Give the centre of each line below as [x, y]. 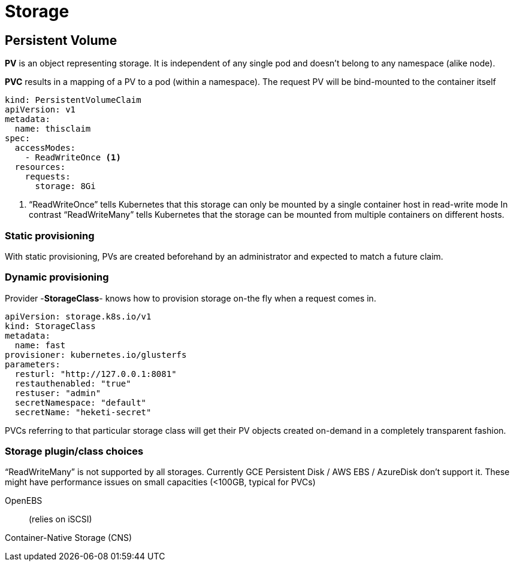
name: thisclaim [53, 129]
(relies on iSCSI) [61, 519]
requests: [48, 177]
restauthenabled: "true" [73, 383]
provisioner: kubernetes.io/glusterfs [96, 354]
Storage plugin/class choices [74, 451]
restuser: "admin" [58, 393]
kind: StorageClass [50, 326]
